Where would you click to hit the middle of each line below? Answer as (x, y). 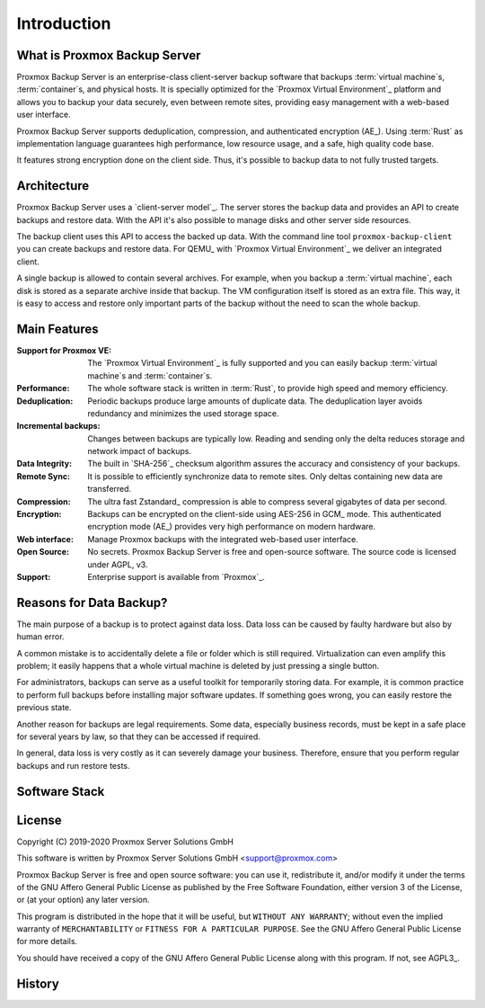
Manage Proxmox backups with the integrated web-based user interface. (223, 539)
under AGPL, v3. (118, 564)
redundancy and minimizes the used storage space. (183, 413)
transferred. (110, 489)
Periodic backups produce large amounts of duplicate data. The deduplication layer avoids (255, 401)
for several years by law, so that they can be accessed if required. (138, 736)
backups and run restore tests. (73, 765)
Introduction (64, 23)
